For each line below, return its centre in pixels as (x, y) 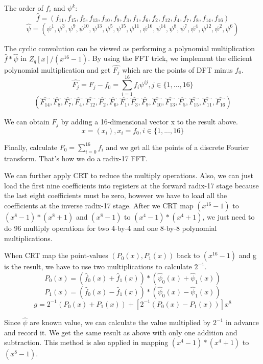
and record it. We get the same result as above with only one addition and (121, 332)
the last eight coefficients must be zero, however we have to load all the (116, 195)
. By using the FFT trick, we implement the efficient (170, 58)
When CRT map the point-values (56, 255)
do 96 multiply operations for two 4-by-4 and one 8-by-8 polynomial (111, 228)
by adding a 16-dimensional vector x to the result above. (149, 122)
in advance (242, 322)
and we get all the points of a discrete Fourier (177, 147)
